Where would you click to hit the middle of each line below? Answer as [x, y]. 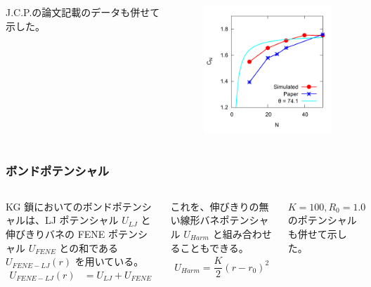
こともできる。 [214, 247]
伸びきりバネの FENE [56, 234]
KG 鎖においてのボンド [59, 206]
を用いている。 [109, 261]
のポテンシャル [322, 220]
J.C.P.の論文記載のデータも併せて [83, 12]
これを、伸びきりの [215, 206]
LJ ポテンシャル [82, 220]
